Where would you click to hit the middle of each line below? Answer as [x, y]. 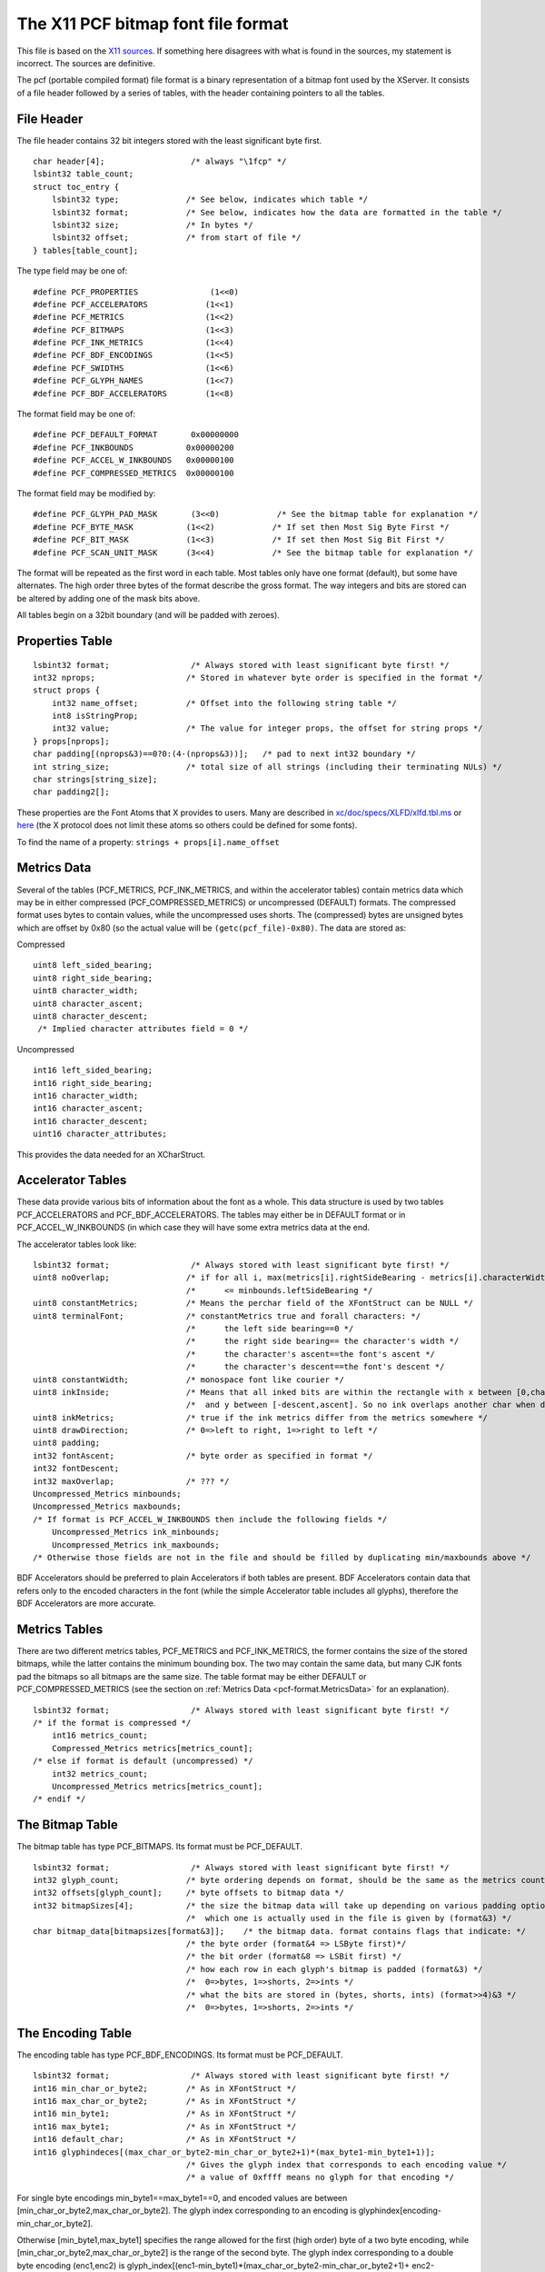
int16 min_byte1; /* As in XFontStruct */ [165, 2114]
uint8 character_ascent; [88, 1003]
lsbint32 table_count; [84, 174]
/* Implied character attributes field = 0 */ [143, 1029]
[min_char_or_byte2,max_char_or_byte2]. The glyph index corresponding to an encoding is [187, 2211]
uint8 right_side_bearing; [93, 978]
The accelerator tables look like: [77, 1244]
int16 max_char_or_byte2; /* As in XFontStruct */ [165, 2101]
